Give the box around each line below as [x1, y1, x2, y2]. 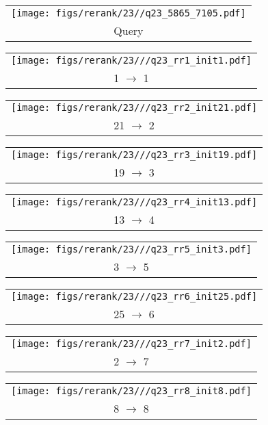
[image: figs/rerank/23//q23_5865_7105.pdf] [11, 8, 246, 18]
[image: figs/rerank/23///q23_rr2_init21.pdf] [11, 102, 258, 113]
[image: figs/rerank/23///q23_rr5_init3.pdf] [11, 244, 252, 255]
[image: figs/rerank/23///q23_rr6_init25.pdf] [11, 291, 258, 302]
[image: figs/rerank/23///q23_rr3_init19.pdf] [11, 149, 258, 160]
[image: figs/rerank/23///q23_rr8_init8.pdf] [11, 385, 252, 396]
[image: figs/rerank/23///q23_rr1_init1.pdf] [11, 55, 252, 66]
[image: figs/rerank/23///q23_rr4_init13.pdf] [11, 196, 258, 207]
